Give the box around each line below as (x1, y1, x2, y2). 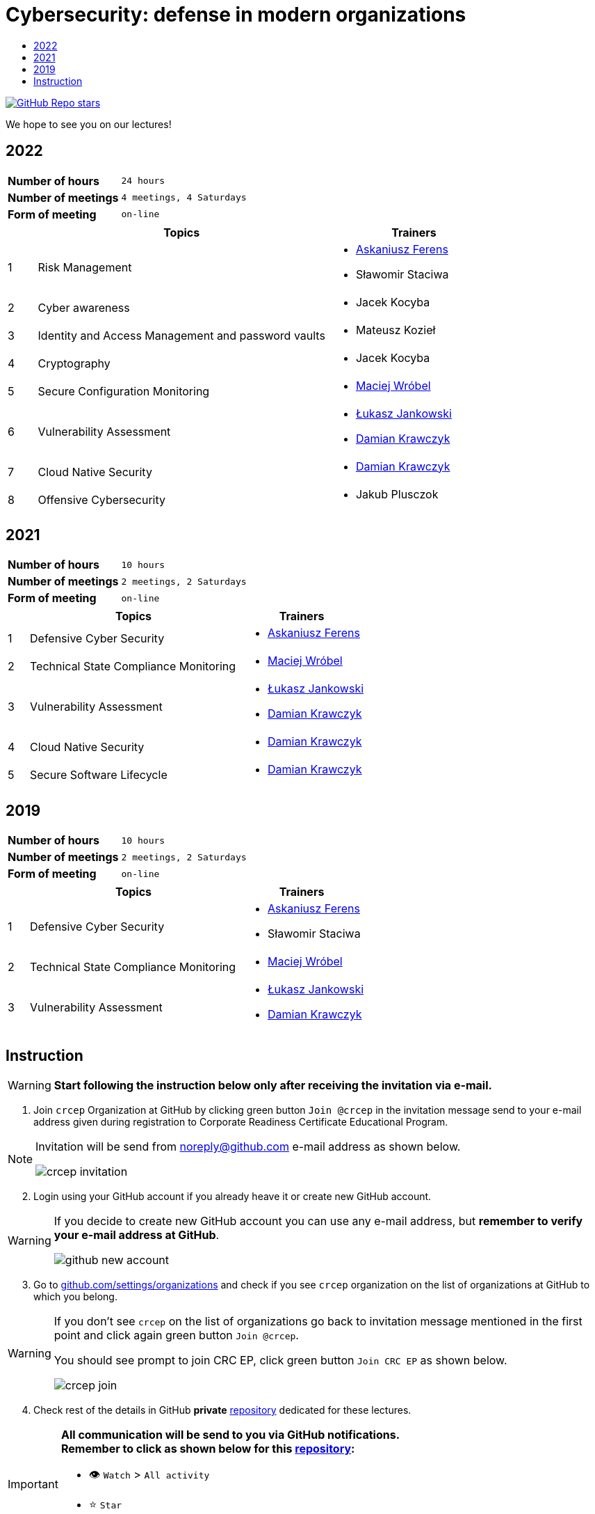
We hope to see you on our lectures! (6, 118, 172, 130)
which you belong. (33, 1291, 117, 1303)
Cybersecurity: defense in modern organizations (6, 3, 466, 26)
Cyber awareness (38, 300, 130, 315)
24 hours (121, 175, 165, 187)
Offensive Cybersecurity (38, 492, 165, 507)
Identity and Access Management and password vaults (38, 328, 325, 342)
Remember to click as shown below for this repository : (60, 1442, 355, 1456)
